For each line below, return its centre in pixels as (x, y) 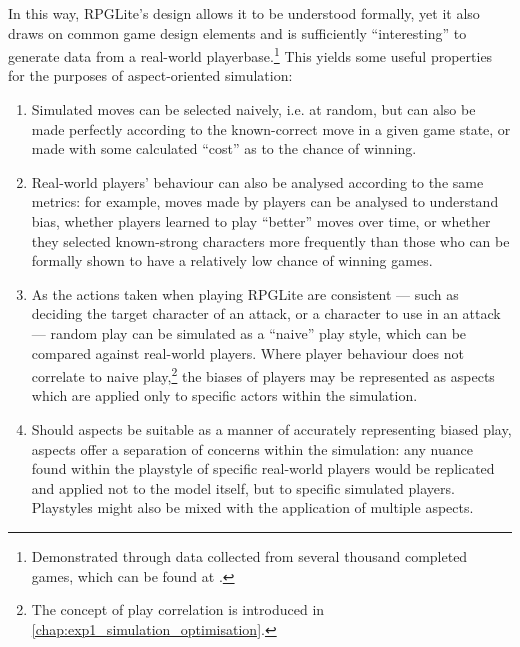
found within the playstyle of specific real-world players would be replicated (263, 468)
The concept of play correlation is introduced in (178, 609)
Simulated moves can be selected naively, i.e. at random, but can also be (253, 109)
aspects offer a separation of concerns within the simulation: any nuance (252, 448)
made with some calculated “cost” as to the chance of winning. (224, 148)
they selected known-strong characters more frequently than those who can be (270, 240)
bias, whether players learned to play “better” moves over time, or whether (261, 221)
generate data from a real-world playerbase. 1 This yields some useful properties (250, 54)
